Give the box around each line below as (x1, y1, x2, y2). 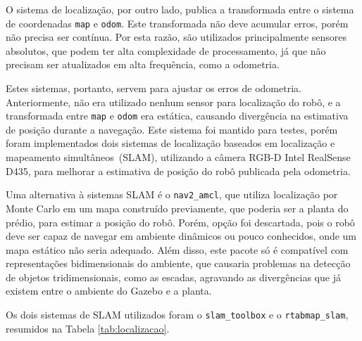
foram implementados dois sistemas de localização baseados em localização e (6, 136, 335, 150)
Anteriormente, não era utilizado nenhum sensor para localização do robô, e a (6, 94, 341, 109)
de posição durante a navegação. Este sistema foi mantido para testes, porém (6, 122, 338, 136)
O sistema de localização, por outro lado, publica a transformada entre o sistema (6, 2, 354, 16)
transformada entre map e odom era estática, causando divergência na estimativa (6, 108, 349, 123)
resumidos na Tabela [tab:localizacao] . (6, 321, 170, 335)
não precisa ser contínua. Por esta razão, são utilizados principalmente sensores (6, 30, 347, 44)
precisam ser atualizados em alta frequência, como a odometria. (6, 57, 280, 72)
